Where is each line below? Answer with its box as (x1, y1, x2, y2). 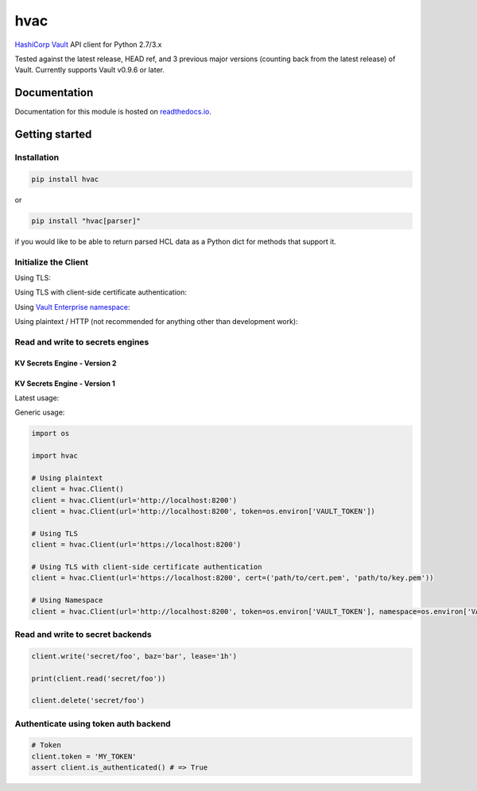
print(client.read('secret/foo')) (31, 673, 166, 683)
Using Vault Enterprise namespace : (14, 302, 130, 311)
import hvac (31, 451, 79, 461)
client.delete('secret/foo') (31, 696, 145, 705)
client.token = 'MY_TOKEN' (31, 751, 137, 761)
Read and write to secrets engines (14, 336, 149, 347)
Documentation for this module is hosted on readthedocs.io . (14, 107, 212, 117)
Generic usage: (14, 407, 65, 417)
